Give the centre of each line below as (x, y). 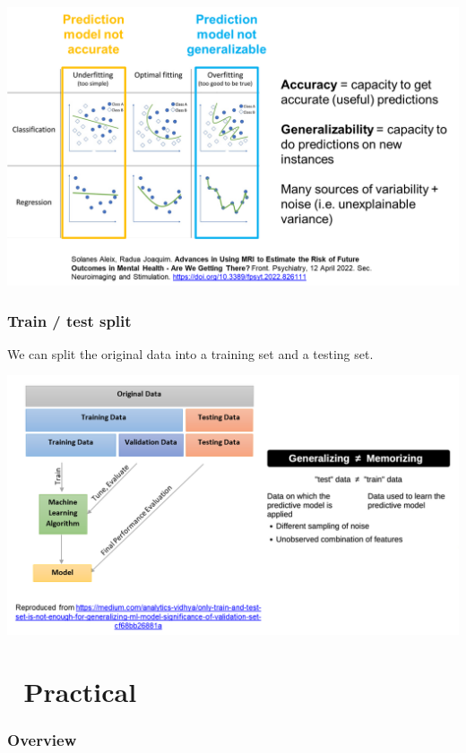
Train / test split (69, 320)
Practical (80, 691)
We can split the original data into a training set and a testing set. (190, 353)
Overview (42, 739)
